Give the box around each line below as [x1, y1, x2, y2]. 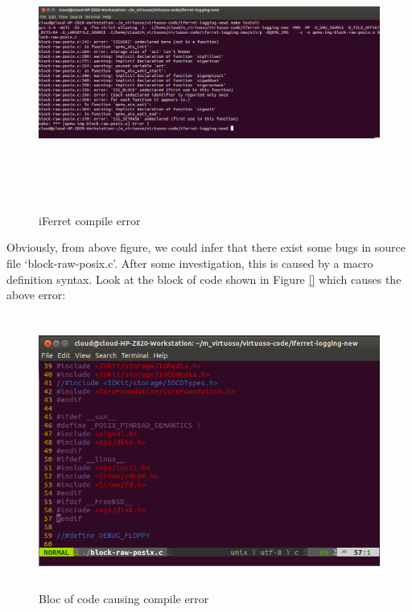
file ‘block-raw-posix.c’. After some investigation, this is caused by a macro [6, 254, 373, 271]
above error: [6, 286, 66, 303]
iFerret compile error [39, 212, 141, 228]
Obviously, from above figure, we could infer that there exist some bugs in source [6, 239, 406, 256]
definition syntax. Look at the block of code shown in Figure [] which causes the [6, 270, 402, 287]
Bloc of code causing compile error [39, 590, 209, 607]
